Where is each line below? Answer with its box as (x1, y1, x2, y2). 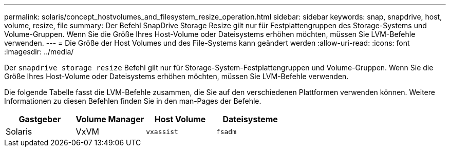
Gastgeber (18, 114, 61, 124)
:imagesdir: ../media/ (4, 47, 74, 56)
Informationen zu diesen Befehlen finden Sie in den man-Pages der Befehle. (4, 97, 261, 105)
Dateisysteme (222, 114, 278, 124)
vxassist (146, 127, 178, 136)
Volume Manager (76, 114, 144, 124)
